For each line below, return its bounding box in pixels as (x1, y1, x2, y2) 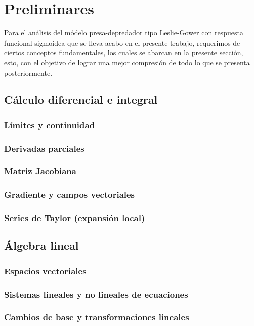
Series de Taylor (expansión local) (4, 211, 145, 224)
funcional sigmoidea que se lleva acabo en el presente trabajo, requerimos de (4, 37, 240, 48)
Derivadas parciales (4, 141, 84, 154)
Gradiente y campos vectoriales (4, 188, 135, 201)
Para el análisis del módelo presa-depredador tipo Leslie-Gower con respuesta (4, 27, 243, 38)
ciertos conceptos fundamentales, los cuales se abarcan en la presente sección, (4, 47, 243, 58)
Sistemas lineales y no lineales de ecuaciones (4, 287, 188, 300)
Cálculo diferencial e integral (4, 92, 158, 107)
